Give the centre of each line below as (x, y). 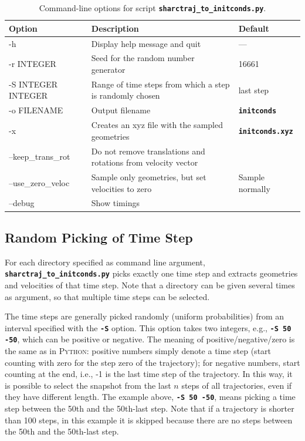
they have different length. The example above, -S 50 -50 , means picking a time (150, 397)
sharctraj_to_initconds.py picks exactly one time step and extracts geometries (151, 273)
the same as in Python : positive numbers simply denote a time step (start (138, 351)
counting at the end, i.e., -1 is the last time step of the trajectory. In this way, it (149, 374)
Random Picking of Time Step (99, 237)
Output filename (121, 110)
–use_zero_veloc (39, 182)
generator (108, 69)
